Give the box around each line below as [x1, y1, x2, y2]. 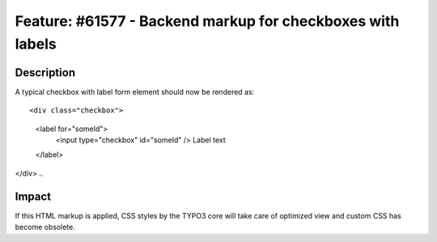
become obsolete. [15, 223, 76, 232]
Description [15, 66, 76, 79]
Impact [15, 189, 52, 203]
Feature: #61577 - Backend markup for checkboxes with [15, 12, 400, 30]
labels [15, 35, 57, 53]
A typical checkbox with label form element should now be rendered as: [15, 87, 255, 96]
